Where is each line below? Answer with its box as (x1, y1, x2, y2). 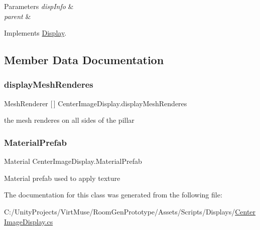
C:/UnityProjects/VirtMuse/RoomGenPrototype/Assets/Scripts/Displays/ (4, 206, 235, 216)
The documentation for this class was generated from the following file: (4, 189, 222, 200)
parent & (4, 11, 31, 21)
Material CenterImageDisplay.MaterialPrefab (4, 156, 142, 166)
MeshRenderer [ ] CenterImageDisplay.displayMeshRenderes (4, 98, 187, 108)
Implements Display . (4, 28, 67, 38)
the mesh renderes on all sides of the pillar (4, 115, 135, 125)
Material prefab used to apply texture (4, 172, 120, 183)
